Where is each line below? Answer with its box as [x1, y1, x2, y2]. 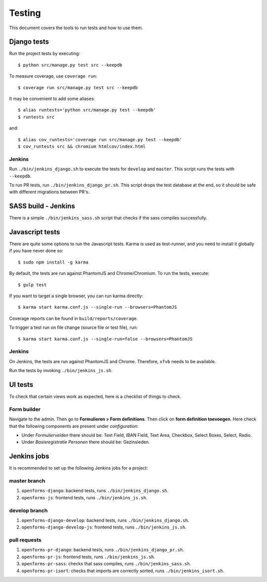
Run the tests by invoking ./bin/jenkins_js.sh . [9, 368, 113, 373]
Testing [9, 7, 41, 18]
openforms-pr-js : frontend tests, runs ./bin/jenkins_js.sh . [21, 554, 155, 560]
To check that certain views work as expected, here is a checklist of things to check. [9, 394, 181, 400]
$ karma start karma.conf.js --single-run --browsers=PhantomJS [18, 305, 178, 310]
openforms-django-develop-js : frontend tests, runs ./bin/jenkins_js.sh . [21, 524, 186, 530]
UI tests [9, 380, 34, 389]
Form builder [9, 406, 41, 413]
